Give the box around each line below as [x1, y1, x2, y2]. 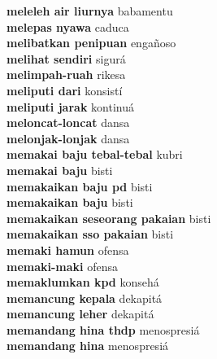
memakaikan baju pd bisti [7, 177, 153, 195]
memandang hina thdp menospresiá [7, 321, 200, 338]
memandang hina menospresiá [7, 337, 169, 354]
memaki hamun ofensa [7, 241, 129, 258]
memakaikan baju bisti [7, 194, 133, 211]
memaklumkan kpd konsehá [7, 274, 159, 291]
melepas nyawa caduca [7, 18, 129, 35]
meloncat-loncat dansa [7, 114, 130, 131]
